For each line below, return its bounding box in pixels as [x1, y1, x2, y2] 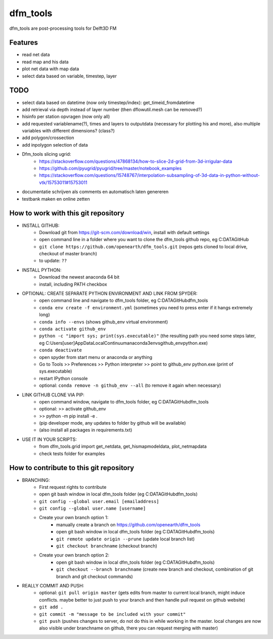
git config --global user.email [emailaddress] [39, 498, 159, 504]
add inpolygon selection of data [22, 142, 88, 148]
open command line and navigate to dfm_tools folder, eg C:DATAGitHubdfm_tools [39, 297, 208, 303]
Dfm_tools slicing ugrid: [22, 151, 71, 157]
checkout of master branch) [39, 251, 98, 257]
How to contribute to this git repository [9, 464, 134, 472]
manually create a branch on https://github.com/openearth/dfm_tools [56, 521, 201, 528]
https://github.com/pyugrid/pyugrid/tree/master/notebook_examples [39, 165, 182, 171]
